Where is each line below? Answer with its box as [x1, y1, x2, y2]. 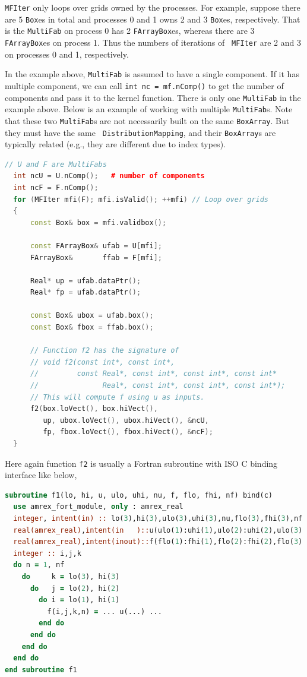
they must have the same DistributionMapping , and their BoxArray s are [5, 126, 276, 138]
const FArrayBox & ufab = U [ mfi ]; [30, 241, 162, 250]
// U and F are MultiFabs [5, 160, 107, 169]
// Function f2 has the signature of [30, 346, 179, 355]
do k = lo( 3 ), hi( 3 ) [21, 572, 120, 581]
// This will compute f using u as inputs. [30, 393, 205, 401]
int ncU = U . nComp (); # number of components [13, 172, 205, 181]
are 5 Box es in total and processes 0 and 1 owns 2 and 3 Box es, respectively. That [5, 12, 300, 25]
